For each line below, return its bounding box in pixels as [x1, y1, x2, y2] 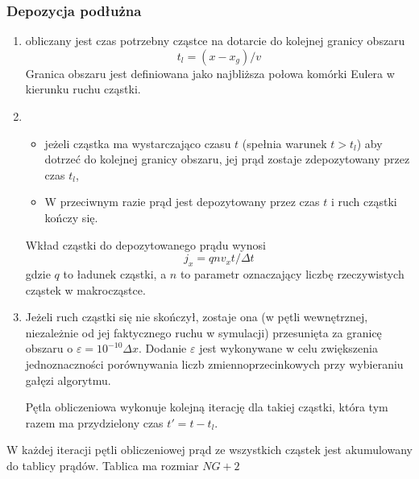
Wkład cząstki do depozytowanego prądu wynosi [25, 236, 266, 253]
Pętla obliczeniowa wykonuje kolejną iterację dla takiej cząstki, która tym [25, 398, 388, 415]
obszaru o [25, 340, 73, 357]
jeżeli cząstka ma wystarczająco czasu [44, 134, 231, 151]
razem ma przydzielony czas [25, 414, 164, 431]
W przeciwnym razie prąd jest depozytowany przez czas [44, 193, 320, 210]
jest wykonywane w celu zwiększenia [199, 340, 378, 357]
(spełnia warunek [242, 134, 327, 151]
